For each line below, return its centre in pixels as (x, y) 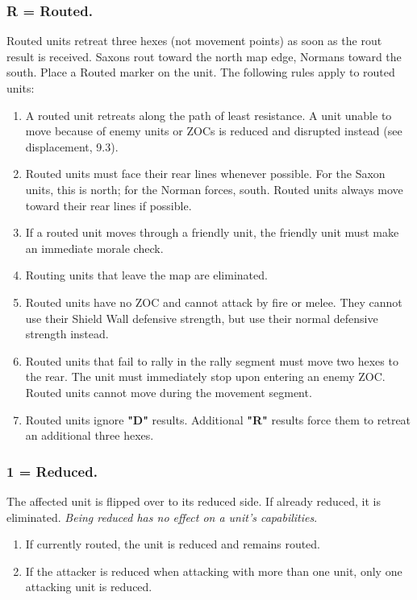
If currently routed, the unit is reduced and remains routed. (173, 544)
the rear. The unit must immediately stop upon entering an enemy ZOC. (205, 377)
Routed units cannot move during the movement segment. (169, 392)
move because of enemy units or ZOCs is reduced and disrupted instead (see (214, 131)
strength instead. (67, 334)
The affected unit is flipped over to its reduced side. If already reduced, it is (194, 501)
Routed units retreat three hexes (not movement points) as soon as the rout (194, 41)
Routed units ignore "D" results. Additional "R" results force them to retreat (218, 419)
